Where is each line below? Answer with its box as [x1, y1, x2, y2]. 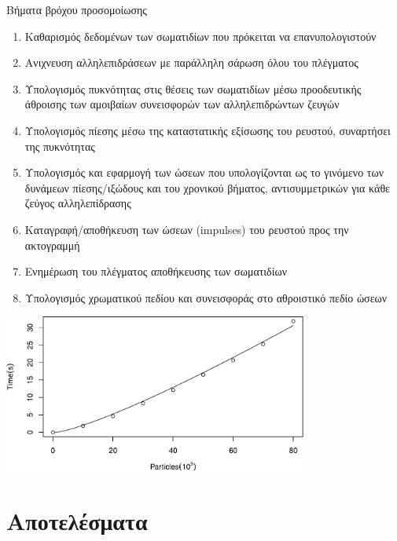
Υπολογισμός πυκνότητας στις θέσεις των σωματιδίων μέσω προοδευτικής [24, 80, 362, 97]
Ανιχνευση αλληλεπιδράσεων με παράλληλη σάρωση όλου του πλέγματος [24, 54, 358, 71]
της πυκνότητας [24, 137, 95, 154]
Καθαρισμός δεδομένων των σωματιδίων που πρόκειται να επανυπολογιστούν [24, 27, 377, 44]
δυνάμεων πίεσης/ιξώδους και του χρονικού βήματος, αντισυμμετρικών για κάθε [24, 179, 390, 196]
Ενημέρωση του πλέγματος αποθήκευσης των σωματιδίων [24, 263, 288, 280]
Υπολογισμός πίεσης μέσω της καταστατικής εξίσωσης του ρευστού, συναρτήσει [24, 122, 391, 138]
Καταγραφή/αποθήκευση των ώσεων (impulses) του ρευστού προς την [24, 221, 349, 237]
